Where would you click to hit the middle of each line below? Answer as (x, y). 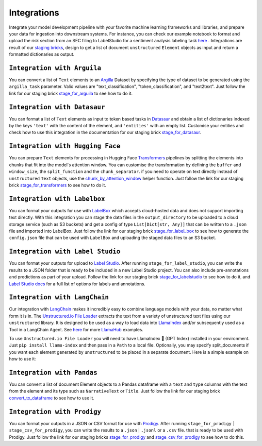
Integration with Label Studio (65, 252)
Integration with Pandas (53, 372)
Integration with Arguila (55, 68)
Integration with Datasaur (57, 107)
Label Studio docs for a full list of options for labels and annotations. (77, 284)
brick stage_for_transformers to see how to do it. (57, 185)
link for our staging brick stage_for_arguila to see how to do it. (71, 93)
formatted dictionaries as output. (42, 54)
